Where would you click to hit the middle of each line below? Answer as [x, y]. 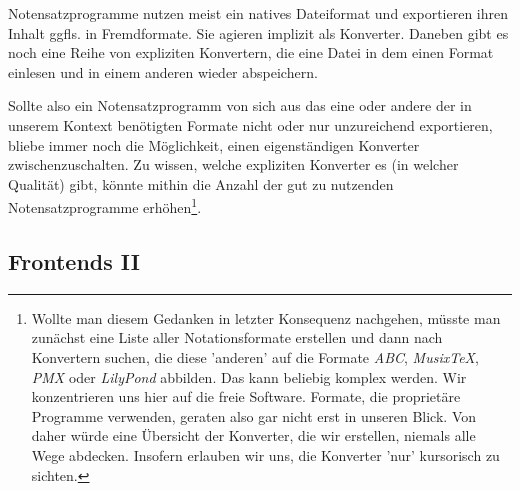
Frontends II [74, 260]
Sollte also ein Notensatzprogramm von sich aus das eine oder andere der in [240, 105]
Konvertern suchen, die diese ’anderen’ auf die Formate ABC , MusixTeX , [255, 356]
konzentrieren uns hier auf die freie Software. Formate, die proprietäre [246, 396]
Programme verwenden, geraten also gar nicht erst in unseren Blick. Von [254, 415]
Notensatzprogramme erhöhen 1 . [105, 205]
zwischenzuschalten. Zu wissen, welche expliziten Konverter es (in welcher [233, 164]
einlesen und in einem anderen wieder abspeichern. [163, 71]
